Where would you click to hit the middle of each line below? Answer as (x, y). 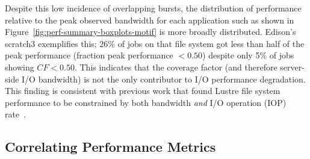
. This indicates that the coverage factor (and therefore (176, 67)
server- (292, 67)
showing (20, 67)
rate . (16, 114)
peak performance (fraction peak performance (89, 55)
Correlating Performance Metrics (110, 147)
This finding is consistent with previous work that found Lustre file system (143, 91)
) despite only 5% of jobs (248, 55)
